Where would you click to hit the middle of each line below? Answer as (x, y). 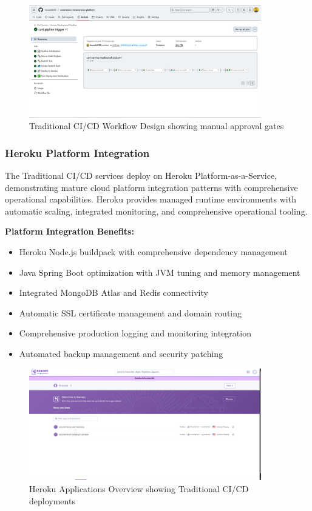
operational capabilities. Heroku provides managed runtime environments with (151, 199)
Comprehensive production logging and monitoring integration (135, 333)
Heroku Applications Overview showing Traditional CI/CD (139, 488)
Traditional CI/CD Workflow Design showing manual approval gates (157, 126)
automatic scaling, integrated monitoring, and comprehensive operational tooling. (156, 211)
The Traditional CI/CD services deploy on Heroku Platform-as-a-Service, (141, 175)
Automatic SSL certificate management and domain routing (131, 312)
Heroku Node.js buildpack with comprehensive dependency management (153, 251)
